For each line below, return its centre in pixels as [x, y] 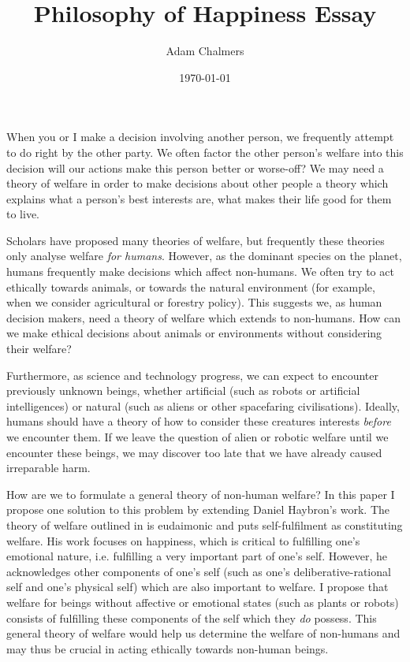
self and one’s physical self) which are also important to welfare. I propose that [198, 587]
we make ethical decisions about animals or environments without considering [194, 333]
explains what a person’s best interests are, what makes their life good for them [199, 198]
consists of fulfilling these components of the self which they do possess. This [192, 617]
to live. [23, 214]
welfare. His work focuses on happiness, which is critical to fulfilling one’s [183, 540]
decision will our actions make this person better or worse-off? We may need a [195, 167]
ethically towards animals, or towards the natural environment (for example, [191, 286]
